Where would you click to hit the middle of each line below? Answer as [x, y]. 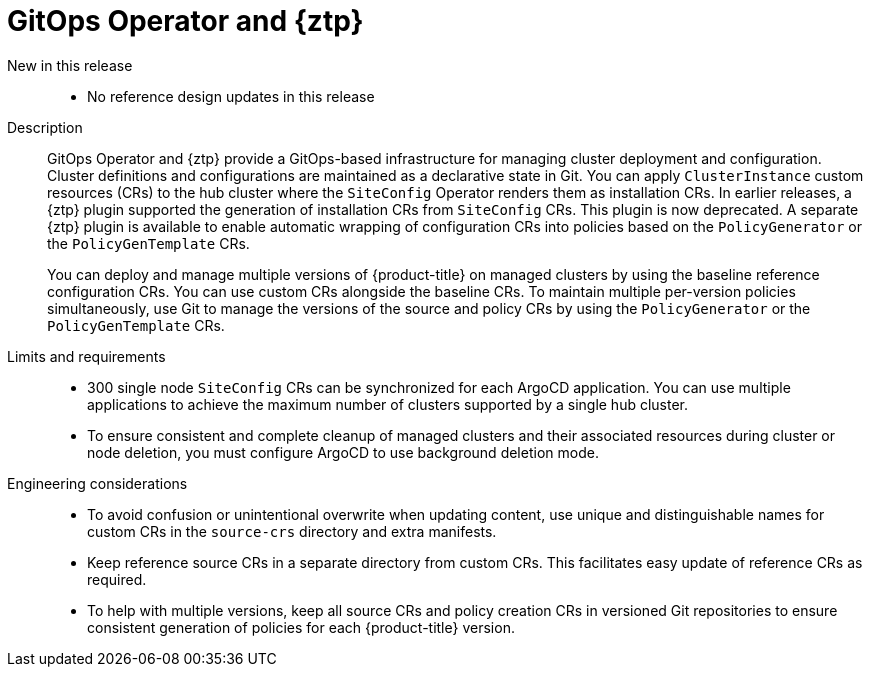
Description [45, 127]
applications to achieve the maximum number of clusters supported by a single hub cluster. [388, 404]
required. [117, 579]
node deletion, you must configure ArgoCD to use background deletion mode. [343, 452]
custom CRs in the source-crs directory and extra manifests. [292, 531]
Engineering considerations [97, 483]
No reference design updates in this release [231, 96]
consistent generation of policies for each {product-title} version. [301, 627]
